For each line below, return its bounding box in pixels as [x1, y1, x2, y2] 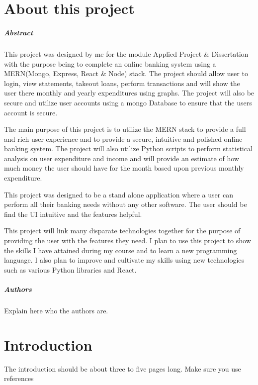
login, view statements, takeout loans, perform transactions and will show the [4, 78, 240, 88]
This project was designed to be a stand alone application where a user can [4, 189, 233, 199]
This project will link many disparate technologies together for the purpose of [4, 225, 241, 236]
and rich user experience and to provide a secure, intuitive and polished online [4, 133, 243, 144]
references [4, 373, 34, 384]
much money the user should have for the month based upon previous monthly [4, 163, 244, 173]
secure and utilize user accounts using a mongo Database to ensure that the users [4, 97, 252, 107]
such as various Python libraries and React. [4, 264, 137, 275]
